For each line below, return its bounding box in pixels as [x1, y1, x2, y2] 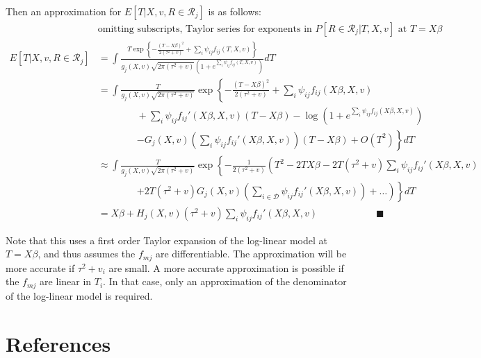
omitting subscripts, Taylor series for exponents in [97, 24, 312, 35]
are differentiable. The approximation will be [155, 246, 347, 261]
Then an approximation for [6, 4, 122, 18]
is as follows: [208, 4, 261, 18]
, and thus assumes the [38, 246, 136, 261]
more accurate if [6, 260, 75, 275]
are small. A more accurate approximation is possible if [108, 260, 344, 275]
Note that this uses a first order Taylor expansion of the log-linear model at [6, 232, 327, 247]
